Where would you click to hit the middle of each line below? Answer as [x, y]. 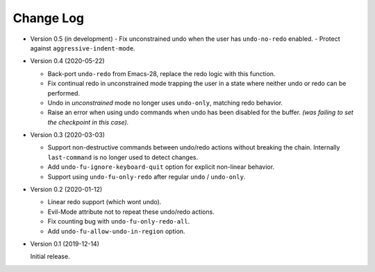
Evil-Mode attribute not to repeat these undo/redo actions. [131, 212]
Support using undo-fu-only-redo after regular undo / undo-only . [147, 176]
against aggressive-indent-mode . [83, 48]
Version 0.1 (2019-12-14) [65, 244]
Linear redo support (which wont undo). [105, 202]
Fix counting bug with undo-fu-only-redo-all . [119, 221]
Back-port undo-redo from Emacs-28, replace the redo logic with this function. [161, 73]
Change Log [49, 18]
